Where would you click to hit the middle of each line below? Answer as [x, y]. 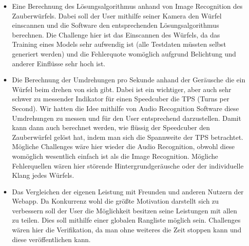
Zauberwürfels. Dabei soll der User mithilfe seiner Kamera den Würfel [117, 15]
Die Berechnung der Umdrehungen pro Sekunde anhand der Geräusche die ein [129, 80]
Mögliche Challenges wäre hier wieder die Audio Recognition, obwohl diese [123, 146]
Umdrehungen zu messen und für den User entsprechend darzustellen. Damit [126, 118]
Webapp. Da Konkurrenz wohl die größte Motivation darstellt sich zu [115, 201]
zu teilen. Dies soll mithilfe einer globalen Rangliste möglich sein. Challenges [126, 220]
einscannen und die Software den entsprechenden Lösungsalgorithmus [115, 25]
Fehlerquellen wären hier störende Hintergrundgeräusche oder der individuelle [128, 165]
